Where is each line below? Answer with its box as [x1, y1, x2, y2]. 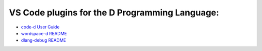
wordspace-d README [21, 30, 67, 36]
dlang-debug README [21, 38, 66, 43]
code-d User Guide [21, 24, 60, 30]
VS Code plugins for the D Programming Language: [9, 7, 219, 18]
